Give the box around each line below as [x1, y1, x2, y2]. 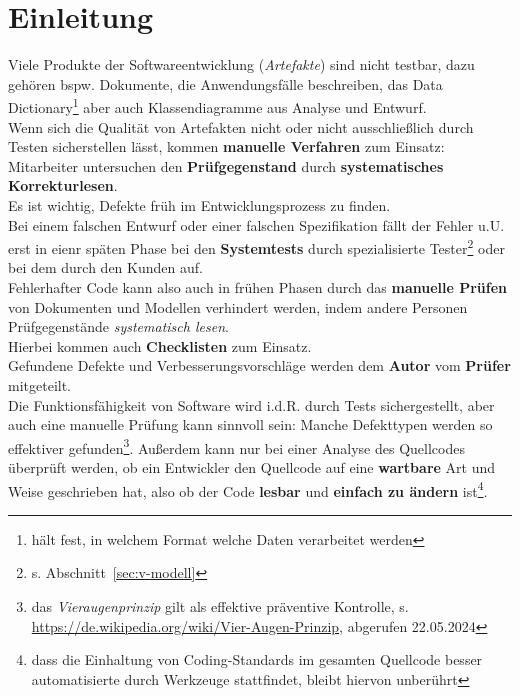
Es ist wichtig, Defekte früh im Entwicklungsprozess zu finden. [8, 194, 391, 215]
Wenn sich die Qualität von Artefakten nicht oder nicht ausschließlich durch [8, 116, 474, 137]
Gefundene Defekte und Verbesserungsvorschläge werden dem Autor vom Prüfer [8, 355, 511, 376]
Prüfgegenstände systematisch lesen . [8, 316, 229, 337]
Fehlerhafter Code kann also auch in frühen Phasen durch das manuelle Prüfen [8, 276, 508, 297]
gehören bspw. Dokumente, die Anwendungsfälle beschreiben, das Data [8, 73, 443, 94]
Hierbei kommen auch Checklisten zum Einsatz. [8, 335, 312, 356]
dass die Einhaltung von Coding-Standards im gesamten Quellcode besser [31, 649, 483, 670]
